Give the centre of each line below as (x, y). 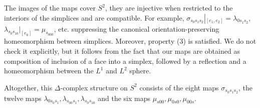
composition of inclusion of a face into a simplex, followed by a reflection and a (125, 61)
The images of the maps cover (50, 8)
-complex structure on (94, 87)
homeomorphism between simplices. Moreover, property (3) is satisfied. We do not (130, 41)
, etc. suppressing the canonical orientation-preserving (137, 28)
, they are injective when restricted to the (169, 8)
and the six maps (124, 98)
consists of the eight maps (179, 87)
